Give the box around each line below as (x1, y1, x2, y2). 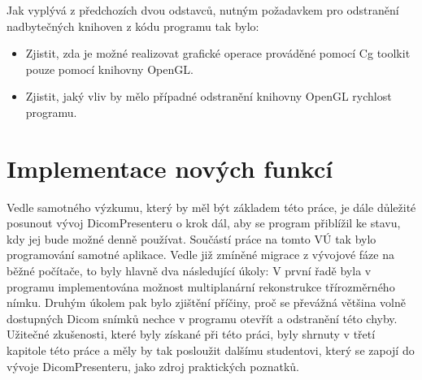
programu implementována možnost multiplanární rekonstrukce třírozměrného (7, 278, 395, 295)
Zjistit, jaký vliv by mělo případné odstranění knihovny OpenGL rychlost (25, 88, 392, 105)
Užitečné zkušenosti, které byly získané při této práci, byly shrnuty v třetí (7, 326, 376, 343)
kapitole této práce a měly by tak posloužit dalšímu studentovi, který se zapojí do (7, 342, 415, 359)
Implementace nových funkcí (7, 151, 333, 184)
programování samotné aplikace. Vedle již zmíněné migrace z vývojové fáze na (7, 246, 394, 263)
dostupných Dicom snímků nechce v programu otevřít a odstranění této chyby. (7, 309, 398, 326)
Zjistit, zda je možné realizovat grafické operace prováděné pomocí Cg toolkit (25, 45, 411, 62)
